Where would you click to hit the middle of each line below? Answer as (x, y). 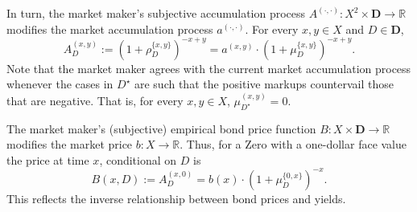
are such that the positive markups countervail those (264, 84)
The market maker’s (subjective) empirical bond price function (161, 128)
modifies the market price (70, 144)
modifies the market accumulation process (110, 29)
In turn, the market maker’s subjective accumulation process (156, 13)
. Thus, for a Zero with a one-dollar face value (293, 144)
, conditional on (138, 159)
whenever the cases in (60, 84)
